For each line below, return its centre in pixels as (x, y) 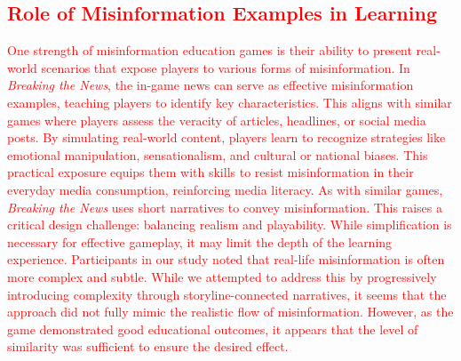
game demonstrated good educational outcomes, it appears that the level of (213, 329)
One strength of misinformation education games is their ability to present (210, 50)
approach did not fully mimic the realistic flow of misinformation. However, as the (230, 312)
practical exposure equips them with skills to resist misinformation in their (211, 172)
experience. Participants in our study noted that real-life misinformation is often (226, 259)
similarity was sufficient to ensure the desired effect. (148, 346)
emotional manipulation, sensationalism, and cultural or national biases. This (218, 154)
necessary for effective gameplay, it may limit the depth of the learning (200, 241)
